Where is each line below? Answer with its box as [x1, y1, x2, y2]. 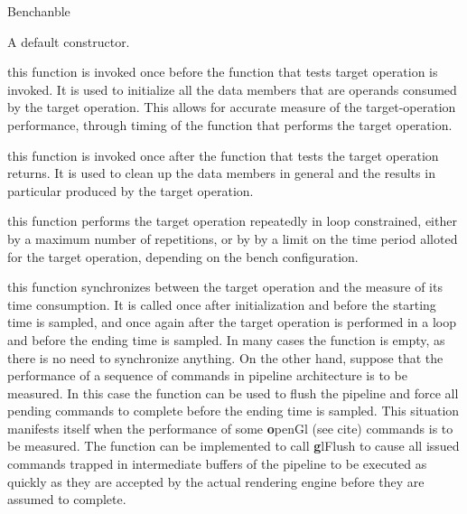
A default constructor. [7, 32, 130, 51]
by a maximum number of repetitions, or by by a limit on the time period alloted [7, 229, 458, 248]
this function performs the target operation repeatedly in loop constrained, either [7, 211, 457, 230]
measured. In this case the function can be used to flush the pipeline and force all [7, 383, 459, 402]
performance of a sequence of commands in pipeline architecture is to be [7, 366, 407, 385]
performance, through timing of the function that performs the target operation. [7, 115, 453, 134]
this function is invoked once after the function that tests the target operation [7, 145, 439, 164]
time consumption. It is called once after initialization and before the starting [7, 294, 436, 313]
